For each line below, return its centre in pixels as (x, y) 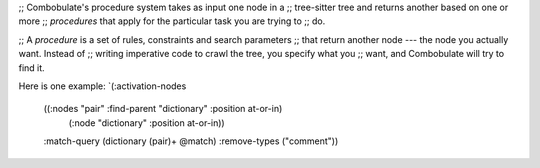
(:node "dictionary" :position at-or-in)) (146, 122)
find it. (31, 67)
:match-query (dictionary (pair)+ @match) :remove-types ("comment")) (191, 141)
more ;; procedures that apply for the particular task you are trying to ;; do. (172, 21)
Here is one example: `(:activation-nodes (102, 86)
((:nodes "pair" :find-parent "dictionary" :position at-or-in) (163, 109)
